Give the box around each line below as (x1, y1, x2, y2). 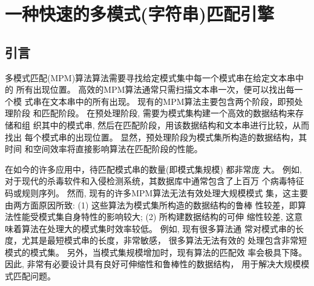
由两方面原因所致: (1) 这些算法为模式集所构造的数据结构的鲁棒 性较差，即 (5, 198, 298, 211)
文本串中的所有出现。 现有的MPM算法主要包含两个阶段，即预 (50, 95, 295, 107)
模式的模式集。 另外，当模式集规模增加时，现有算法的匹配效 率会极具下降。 (5, 245, 307, 258)
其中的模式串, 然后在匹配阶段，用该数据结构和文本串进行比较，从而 (41, 118, 310, 131)
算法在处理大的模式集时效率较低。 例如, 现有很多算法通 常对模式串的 (21, 222, 295, 234)
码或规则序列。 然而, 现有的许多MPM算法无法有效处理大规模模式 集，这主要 (5, 186, 309, 199)
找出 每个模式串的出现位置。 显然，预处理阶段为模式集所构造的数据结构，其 (5, 130, 307, 143)
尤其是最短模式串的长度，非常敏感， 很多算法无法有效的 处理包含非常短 (21, 234, 307, 247)
